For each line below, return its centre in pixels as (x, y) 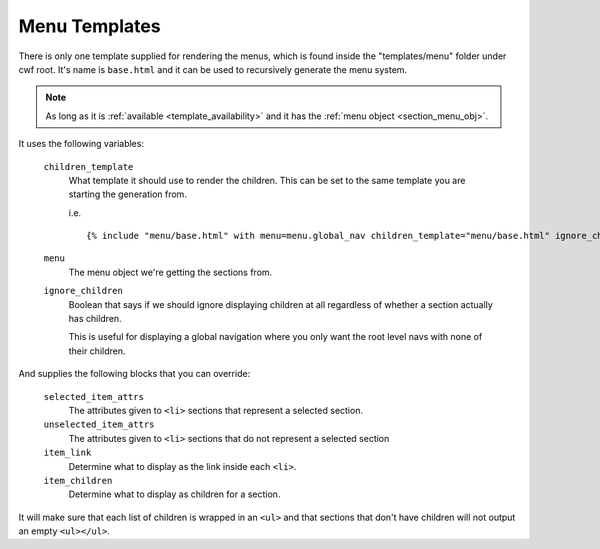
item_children (78, 480)
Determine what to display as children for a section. (174, 494)
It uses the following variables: (81, 144)
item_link (67, 453)
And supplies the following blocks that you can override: (134, 374)
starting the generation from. (127, 194)
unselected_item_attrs (99, 424)
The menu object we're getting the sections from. (170, 272)
